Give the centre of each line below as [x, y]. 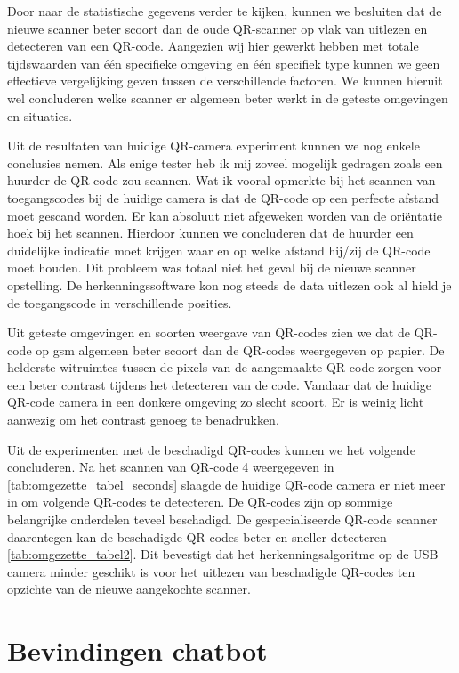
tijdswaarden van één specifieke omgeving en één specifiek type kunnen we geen [224, 63]
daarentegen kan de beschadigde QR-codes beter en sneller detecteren [197, 536]
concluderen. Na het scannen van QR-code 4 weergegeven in [171, 467]
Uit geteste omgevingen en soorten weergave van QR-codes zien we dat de [209, 332]
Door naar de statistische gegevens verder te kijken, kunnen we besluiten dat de [225, 11]
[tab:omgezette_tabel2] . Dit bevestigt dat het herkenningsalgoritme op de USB [223, 554]
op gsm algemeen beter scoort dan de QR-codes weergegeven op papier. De [240, 349]
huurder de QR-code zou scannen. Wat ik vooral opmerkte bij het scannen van [221, 180]
